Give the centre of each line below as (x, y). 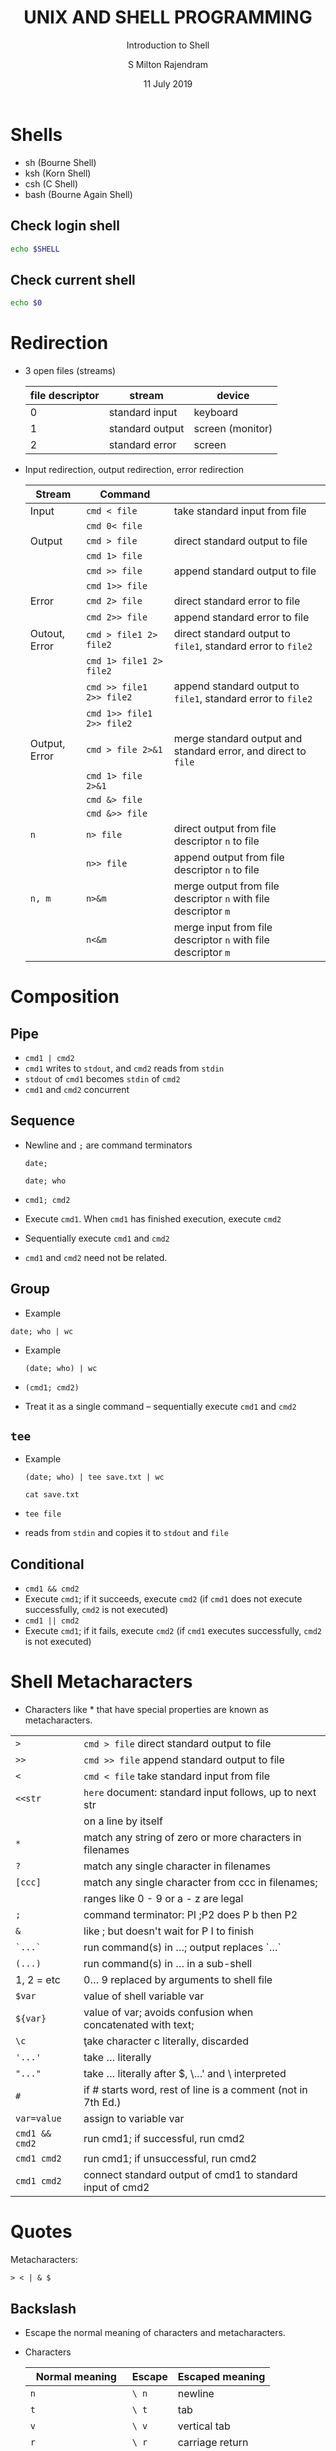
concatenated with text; (139, 2025)
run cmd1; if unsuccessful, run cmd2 (170, 2159)
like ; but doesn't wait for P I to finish (169, 1931)
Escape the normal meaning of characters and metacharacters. (155, 2332)
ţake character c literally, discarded (166, 2041)
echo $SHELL (35, 249)
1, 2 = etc (38, 1980)
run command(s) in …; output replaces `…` (182, 1948)
